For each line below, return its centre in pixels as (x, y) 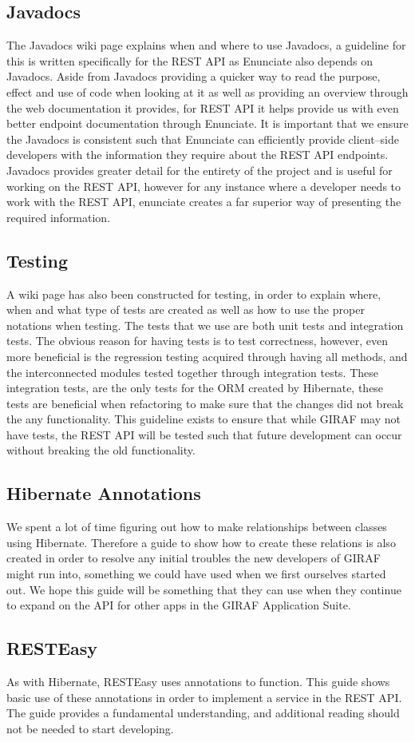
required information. (59, 217)
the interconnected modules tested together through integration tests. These (193, 372)
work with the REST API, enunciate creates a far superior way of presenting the (204, 202)
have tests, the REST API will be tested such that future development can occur (204, 434)
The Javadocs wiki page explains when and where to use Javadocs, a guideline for (206, 45)
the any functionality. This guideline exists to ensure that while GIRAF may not (204, 419)
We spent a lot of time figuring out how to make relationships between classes (197, 527)
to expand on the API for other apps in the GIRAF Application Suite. (179, 605)
